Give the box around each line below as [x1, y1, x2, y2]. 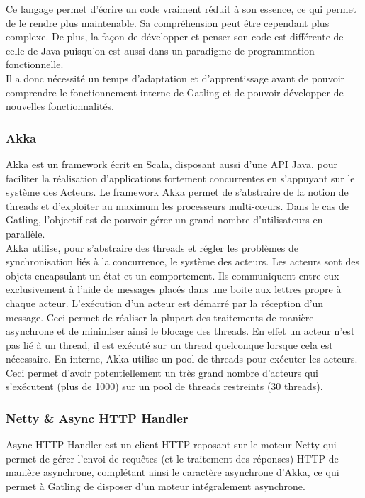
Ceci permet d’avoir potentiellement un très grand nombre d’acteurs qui [6, 365, 318, 380]
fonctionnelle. [6, 57, 64, 72]
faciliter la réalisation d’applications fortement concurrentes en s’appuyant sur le [6, 170, 355, 185]
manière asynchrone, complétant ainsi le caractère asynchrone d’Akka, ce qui [6, 465, 339, 480]
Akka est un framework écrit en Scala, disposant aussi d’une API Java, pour [6, 156, 337, 171]
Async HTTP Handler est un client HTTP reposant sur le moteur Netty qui [6, 437, 337, 452]
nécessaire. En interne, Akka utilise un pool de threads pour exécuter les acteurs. [6, 351, 358, 366]
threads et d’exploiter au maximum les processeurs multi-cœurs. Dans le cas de [6, 198, 349, 213]
